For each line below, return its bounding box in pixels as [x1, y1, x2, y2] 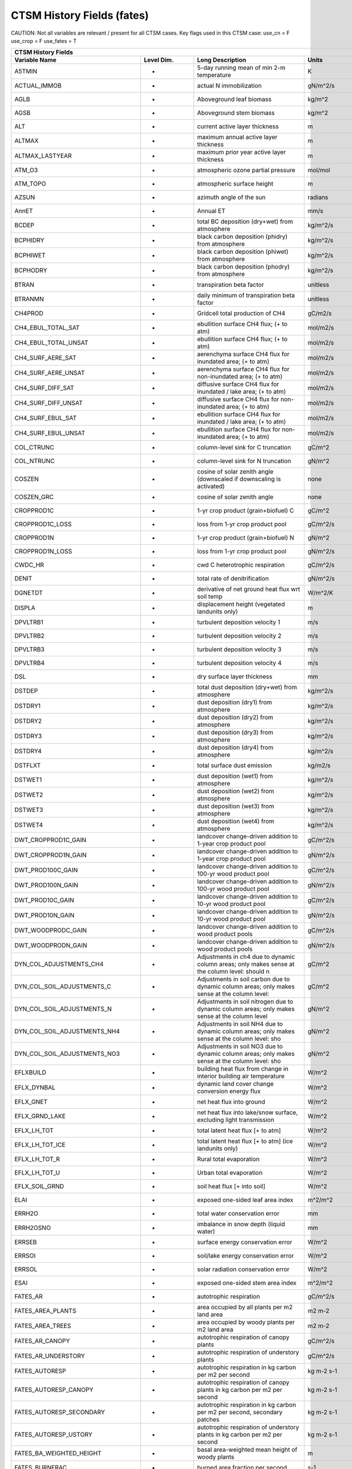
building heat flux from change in [197, 1065, 289, 1073]
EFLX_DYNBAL [14, 1084, 56, 1092]
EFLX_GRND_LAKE [14, 1112, 66, 1121]
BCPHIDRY [14, 236, 45, 244]
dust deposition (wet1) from [197, 772, 273, 780]
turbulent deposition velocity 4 [197, 659, 282, 667]
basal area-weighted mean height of [197, 1445, 297, 1454]
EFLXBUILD [14, 1068, 47, 1076]
